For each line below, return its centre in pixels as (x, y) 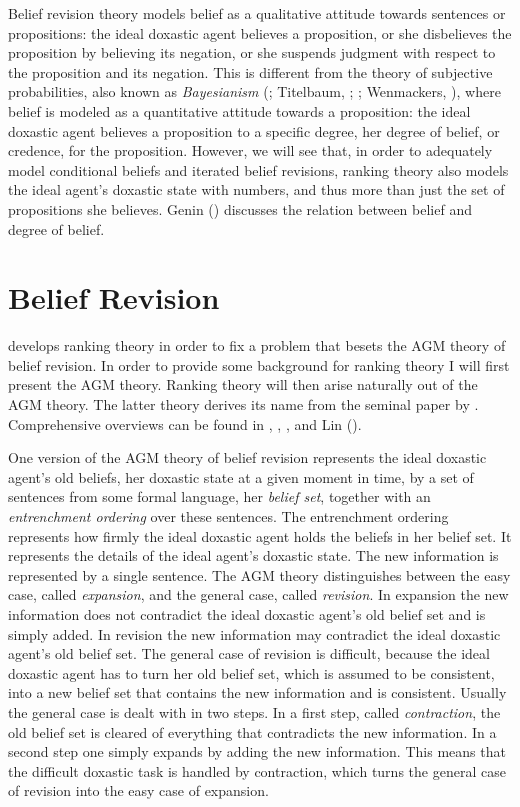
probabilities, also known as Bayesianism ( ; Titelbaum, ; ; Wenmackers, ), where (254, 91)
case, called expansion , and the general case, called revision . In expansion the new (258, 594)
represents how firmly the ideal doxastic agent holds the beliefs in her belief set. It (260, 535)
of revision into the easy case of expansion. (138, 790)
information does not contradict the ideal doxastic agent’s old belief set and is (247, 613)
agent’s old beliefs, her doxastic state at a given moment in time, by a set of (241, 476)
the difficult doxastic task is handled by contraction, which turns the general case (257, 770)
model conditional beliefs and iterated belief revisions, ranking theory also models (258, 169)
